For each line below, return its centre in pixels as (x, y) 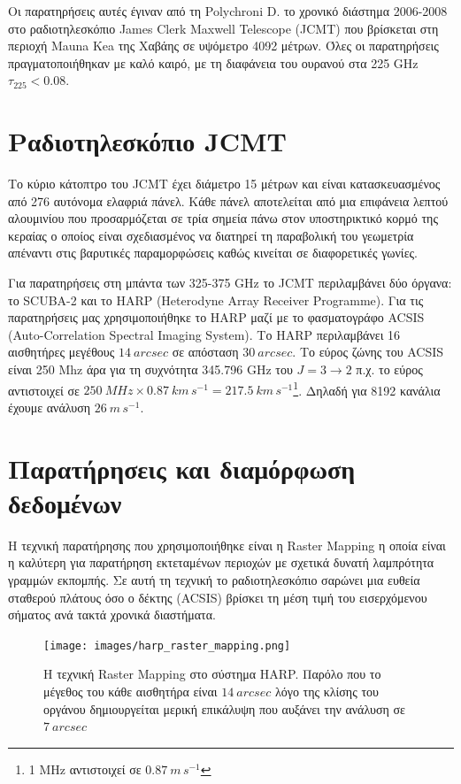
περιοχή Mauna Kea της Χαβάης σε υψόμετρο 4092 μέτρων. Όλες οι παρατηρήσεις (223, 46)
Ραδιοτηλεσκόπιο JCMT (147, 141)
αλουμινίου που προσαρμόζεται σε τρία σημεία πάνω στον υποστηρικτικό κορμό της (223, 218)
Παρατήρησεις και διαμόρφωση (182, 468)
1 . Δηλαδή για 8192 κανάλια (367, 388)
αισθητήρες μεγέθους (61, 352)
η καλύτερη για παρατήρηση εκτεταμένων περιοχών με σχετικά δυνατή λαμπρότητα (221, 562)
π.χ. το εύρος (389, 369)
